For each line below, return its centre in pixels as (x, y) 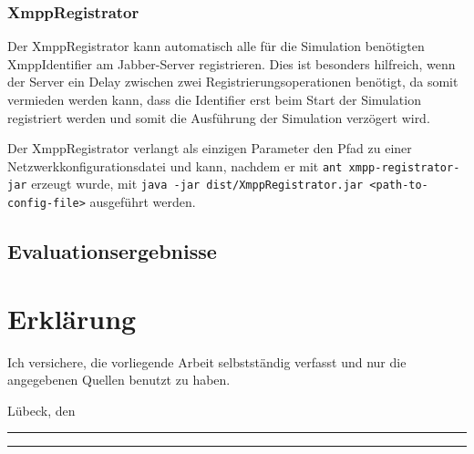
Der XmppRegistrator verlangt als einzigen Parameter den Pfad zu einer (210, 148)
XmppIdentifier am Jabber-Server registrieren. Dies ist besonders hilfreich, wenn (232, 63)
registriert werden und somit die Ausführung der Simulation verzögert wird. (219, 117)
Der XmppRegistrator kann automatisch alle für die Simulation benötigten (216, 46)
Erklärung (72, 318)
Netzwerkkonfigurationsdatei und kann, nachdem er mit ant (175, 165)
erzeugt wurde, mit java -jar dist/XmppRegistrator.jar (197, 184)
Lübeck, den (41, 410)
